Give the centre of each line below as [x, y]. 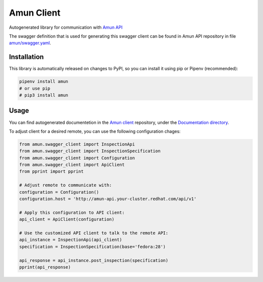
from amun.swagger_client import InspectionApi [77, 144]
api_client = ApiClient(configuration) [67, 219]
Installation [26, 57]
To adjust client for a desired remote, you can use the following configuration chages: [95, 131]
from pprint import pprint [51, 171]
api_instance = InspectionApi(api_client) [71, 240]
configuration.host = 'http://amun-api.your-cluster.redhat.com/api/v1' [108, 199]
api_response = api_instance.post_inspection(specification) [94, 260]
